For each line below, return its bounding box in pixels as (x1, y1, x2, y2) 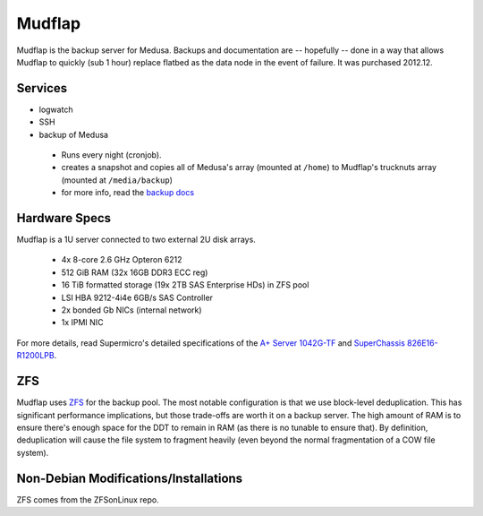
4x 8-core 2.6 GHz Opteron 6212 (61, 254, 182, 265)
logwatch (38, 104, 73, 115)
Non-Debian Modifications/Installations (16, 470, 243, 486)
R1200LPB (16, 350, 55, 361)
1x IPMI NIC (61, 317, 104, 328)
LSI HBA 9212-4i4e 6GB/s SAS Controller (61, 292, 214, 303)
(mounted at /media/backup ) (61, 175, 174, 185)
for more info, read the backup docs (61, 187, 195, 198)
